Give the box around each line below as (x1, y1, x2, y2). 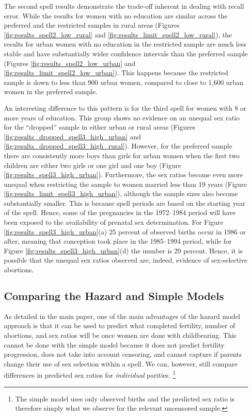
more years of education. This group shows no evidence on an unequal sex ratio (4, 112, 240, 122)
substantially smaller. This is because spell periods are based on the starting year (4, 198, 245, 208)
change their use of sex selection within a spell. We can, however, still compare (4, 358, 237, 368)
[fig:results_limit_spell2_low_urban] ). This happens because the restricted (4, 67, 228, 78)
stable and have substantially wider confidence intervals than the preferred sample (4, 48, 248, 58)
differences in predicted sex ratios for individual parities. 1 (4, 368, 176, 380)
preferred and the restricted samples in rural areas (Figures (4, 20, 180, 30)
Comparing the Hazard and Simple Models (4, 288, 224, 303)
